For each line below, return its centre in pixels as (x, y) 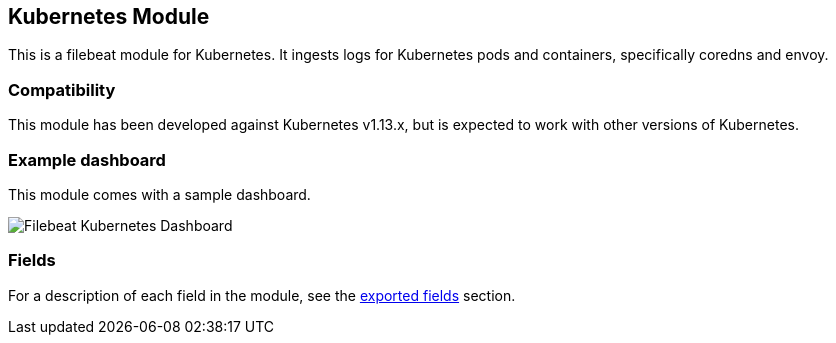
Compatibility (62, 89)
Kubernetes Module (109, 16)
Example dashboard (87, 159)
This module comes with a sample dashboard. (159, 194)
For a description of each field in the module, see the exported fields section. (262, 295)
